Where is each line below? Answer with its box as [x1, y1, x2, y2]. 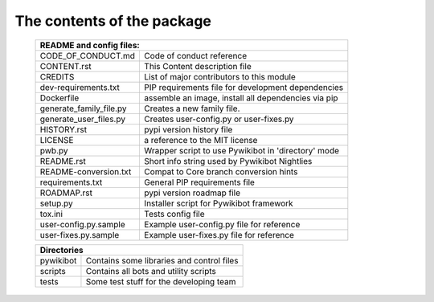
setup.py [39, 198, 74, 209]
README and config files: [39, 39, 140, 51]
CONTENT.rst [39, 60, 92, 71]
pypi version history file [144, 124, 233, 135]
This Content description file [144, 60, 252, 71]
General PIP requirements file [144, 177, 255, 188]
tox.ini [39, 208, 63, 219]
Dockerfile [39, 92, 80, 104]
